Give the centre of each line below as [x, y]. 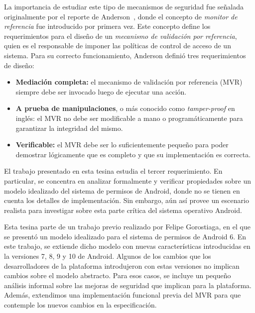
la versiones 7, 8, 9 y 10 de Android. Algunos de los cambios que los [108, 256]
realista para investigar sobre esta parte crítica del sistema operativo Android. [123, 210]
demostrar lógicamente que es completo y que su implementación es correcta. [133, 154]
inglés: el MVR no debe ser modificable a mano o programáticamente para [129, 118]
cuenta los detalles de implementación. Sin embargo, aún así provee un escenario [127, 200]
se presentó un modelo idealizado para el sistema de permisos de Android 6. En [125, 236]
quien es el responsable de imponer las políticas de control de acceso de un [118, 46]
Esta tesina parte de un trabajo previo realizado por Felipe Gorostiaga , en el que [127, 227]
